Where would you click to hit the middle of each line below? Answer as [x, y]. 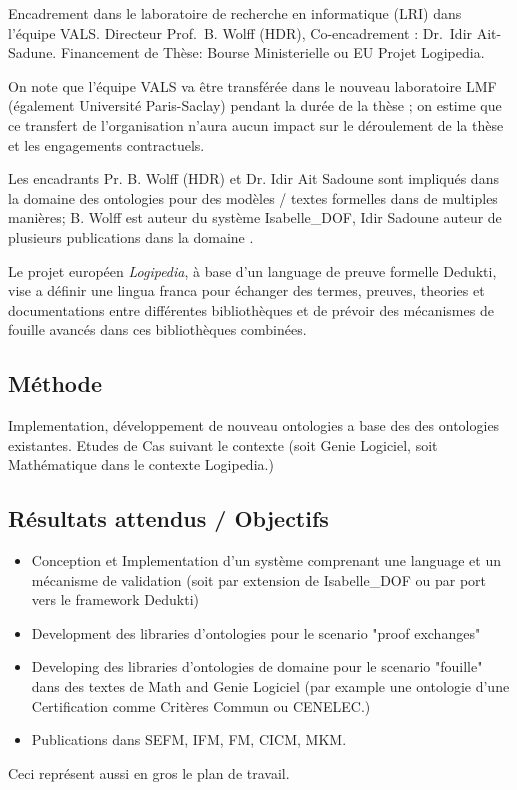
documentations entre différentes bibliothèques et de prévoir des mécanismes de [251, 309]
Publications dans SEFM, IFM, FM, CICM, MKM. [189, 739]
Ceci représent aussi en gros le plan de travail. [149, 772]
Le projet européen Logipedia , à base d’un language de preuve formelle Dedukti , [252, 270]
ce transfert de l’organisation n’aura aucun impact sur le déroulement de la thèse [256, 124]
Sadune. [32, 52]
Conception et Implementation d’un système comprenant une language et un [266, 560]
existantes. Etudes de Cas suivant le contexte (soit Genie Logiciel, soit [223, 444]
